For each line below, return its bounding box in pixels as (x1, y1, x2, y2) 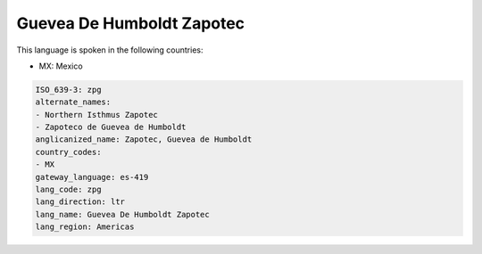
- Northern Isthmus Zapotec (35, 110, 158, 119)
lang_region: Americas (35, 222, 135, 232)
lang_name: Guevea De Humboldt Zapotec (35, 209, 210, 219)
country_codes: (35, 147, 102, 157)
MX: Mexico (38, 61, 84, 71)
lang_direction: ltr (35, 197, 125, 207)
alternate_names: (35, 97, 112, 107)
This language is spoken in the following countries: (16, 45, 204, 55)
